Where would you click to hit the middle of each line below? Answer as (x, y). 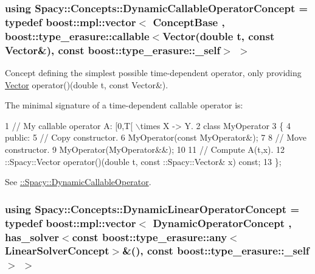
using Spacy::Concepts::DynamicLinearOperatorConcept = (152, 209)
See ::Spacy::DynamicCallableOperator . (78, 182)
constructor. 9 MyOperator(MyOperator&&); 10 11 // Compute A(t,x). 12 (145, 149)
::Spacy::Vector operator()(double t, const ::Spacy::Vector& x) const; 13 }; (143, 161)
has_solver (32, 237)
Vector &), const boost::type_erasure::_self (113, 50)
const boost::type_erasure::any (150, 237)
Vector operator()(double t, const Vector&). (87, 84)
